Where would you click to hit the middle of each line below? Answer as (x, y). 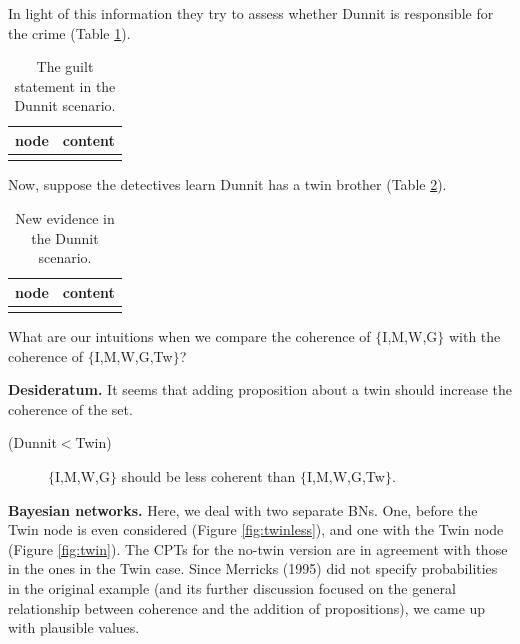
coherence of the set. (70, 408)
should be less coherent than (208, 476)
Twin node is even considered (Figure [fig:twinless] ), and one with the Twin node (256, 529)
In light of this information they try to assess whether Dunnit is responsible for (251, 13)
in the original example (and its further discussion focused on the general (232, 587)
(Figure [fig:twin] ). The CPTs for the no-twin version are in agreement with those (258, 548)
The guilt (65, 66)
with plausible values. (74, 627)
